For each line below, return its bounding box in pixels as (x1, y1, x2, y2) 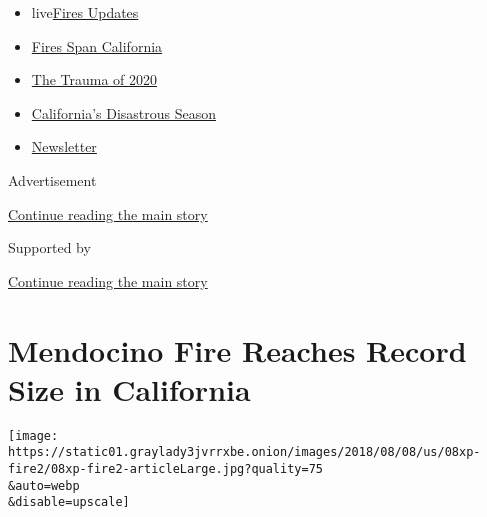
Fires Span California (31, 35, 163, 56)
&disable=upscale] (8, 495, 130, 510)
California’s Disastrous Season (31, 102, 217, 123)
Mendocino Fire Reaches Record (8, 329, 467, 370)
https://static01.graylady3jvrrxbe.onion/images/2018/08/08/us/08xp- (8, 445, 481, 460)
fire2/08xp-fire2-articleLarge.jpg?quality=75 (8, 461, 323, 476)
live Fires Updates (31, 2, 139, 22)
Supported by (8, 237, 91, 258)
